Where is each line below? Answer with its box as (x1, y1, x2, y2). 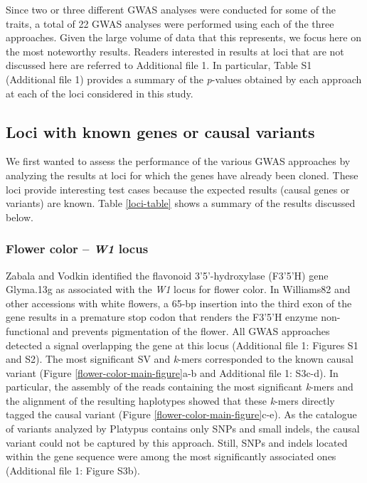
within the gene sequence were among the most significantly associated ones (6, 449, 336, 464)
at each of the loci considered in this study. (6, 85, 193, 100)
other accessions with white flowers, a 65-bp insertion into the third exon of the (6, 295, 352, 310)
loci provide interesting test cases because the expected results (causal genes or (6, 181, 350, 196)
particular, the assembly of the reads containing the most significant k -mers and (6, 379, 353, 394)
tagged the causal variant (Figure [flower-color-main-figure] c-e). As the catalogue (6, 407, 357, 422)
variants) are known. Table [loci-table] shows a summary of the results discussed (6, 196, 356, 211)
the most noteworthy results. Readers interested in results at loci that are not (6, 43, 344, 58)
